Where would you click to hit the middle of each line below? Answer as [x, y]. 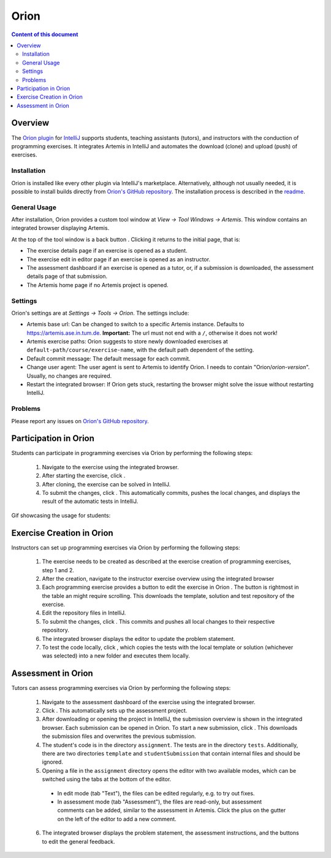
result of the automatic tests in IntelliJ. [90, 501]
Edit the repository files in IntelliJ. [84, 613]
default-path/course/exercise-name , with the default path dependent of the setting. [140, 350]
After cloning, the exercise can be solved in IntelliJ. [106, 484]
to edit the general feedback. [78, 841]
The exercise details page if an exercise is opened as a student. [107, 251]
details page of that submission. [67, 277]
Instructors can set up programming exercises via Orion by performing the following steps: [126, 547]
